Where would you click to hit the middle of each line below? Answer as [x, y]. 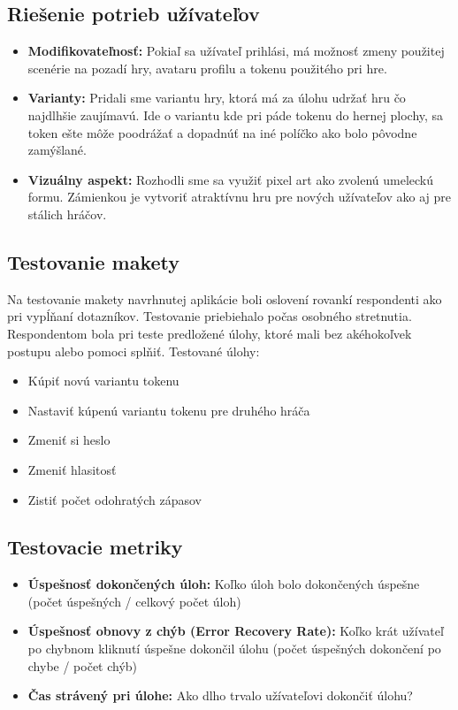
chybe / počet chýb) [83, 665]
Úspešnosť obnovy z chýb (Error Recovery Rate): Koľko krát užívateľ [236, 631]
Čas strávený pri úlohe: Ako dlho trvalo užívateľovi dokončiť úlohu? [220, 695]
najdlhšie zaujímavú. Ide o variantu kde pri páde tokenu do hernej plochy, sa [236, 115]
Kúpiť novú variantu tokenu [103, 381]
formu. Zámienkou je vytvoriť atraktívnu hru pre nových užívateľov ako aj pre [240, 197]
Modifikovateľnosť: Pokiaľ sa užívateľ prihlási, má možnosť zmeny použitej [236, 51]
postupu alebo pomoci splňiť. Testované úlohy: [134, 351]
